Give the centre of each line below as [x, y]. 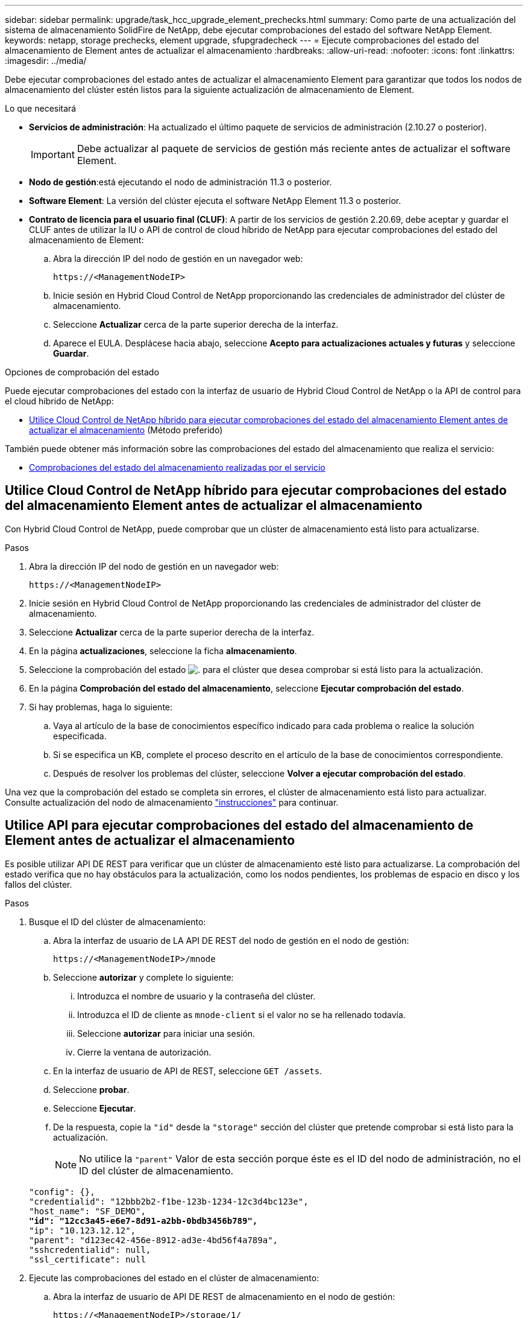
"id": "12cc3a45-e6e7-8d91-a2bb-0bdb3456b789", [143, 1221]
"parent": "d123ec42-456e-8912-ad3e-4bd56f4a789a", [154, 1240]
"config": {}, [62, 1192]
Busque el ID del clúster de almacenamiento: [118, 922]
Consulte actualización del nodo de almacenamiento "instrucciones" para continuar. [172, 802]
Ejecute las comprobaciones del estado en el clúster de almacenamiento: [174, 1278]
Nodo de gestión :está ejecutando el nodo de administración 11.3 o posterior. [181, 182]
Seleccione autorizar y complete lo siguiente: [143, 977]
